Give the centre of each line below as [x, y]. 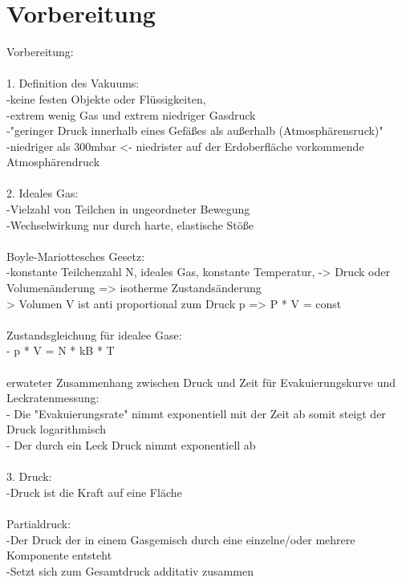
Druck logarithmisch [57, 429]
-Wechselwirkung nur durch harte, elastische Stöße [130, 224]
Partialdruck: [39, 523]
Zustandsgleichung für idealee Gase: [94, 334]
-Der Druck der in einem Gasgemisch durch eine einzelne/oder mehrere [181, 539]
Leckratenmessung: [53, 398]
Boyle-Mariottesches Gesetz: [76, 256]
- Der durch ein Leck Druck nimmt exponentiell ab [131, 444]
